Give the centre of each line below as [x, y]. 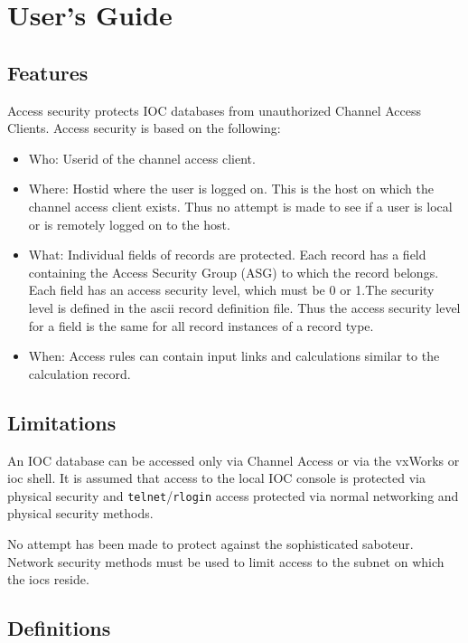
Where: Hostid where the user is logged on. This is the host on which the [231, 189]
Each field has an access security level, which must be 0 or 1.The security [231, 290]
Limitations [62, 422]
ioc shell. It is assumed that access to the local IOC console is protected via [216, 478]
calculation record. [80, 373]
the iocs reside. [48, 579]
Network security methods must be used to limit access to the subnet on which [226, 561]
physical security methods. [80, 513]
